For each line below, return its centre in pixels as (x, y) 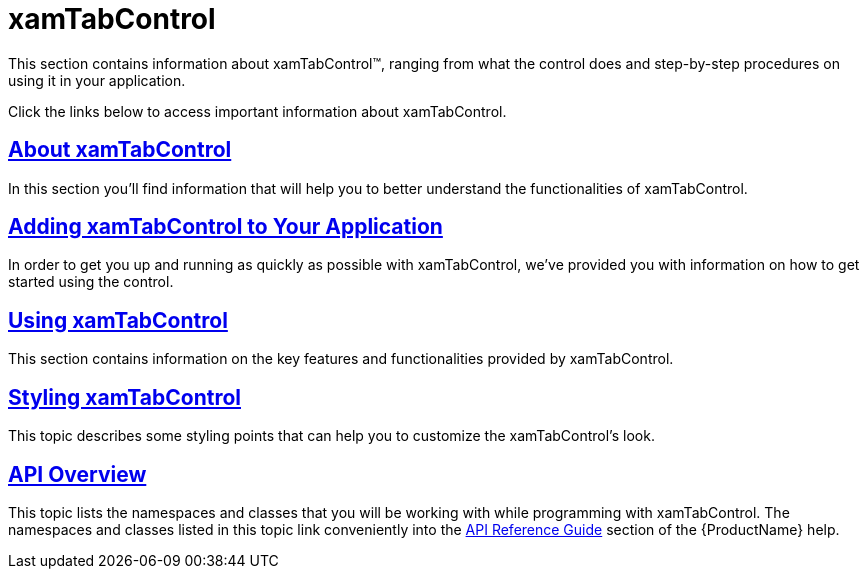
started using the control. (91, 282)
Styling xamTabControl (124, 397)
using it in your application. (97, 80)
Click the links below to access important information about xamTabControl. (257, 111)
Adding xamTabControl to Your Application (225, 227)
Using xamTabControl (118, 320)
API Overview (77, 474)
